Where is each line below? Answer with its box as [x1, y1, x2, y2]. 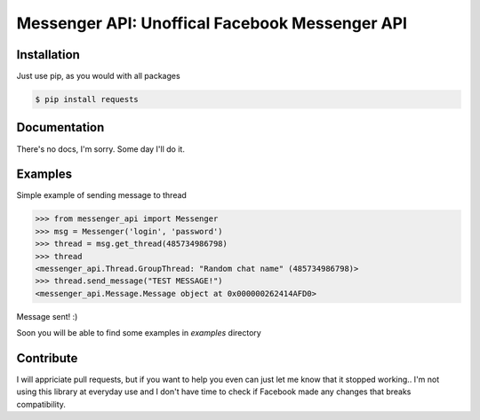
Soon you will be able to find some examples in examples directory [16, 328, 261, 338]
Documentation [16, 120, 105, 135]
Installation [16, 47, 80, 62]
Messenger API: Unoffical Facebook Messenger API [16, 13, 408, 33]
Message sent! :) [16, 311, 78, 321]
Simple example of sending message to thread [16, 190, 187, 201]
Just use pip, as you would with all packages [16, 71, 181, 82]
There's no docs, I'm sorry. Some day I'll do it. [16, 143, 186, 155]
